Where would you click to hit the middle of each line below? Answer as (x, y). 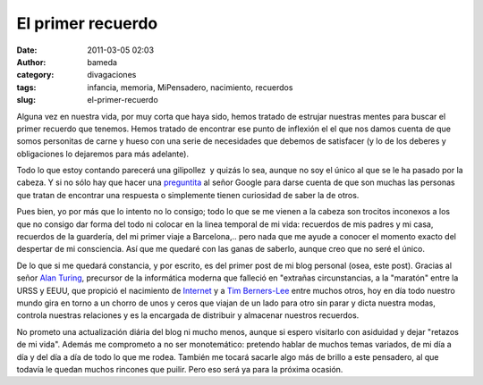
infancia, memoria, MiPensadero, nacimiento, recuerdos (190, 87)
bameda (102, 62)
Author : (31, 62)
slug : (26, 100)
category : (35, 75)
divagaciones (112, 75)
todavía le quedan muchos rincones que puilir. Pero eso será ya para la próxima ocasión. (180, 369)
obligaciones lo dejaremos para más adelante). (103, 154)
